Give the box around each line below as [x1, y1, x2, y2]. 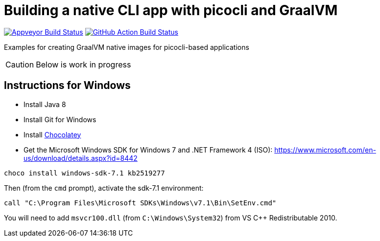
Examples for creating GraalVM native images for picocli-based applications [4, 43, 249, 51]
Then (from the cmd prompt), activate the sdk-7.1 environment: [4, 183, 204, 192]
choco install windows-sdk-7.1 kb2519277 [4, 169, 165, 177]
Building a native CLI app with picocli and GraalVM [4, 2, 338, 19]
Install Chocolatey [24, 130, 81, 139]
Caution [5, 59, 34, 69]
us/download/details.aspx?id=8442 [24, 153, 138, 162]
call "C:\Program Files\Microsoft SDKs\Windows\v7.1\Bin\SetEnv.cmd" [4, 198, 277, 207]
